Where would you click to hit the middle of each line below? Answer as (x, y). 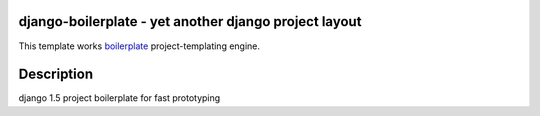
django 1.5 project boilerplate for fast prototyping (119, 98)
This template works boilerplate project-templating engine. (139, 46)
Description (56, 74)
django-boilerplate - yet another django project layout (190, 21)
